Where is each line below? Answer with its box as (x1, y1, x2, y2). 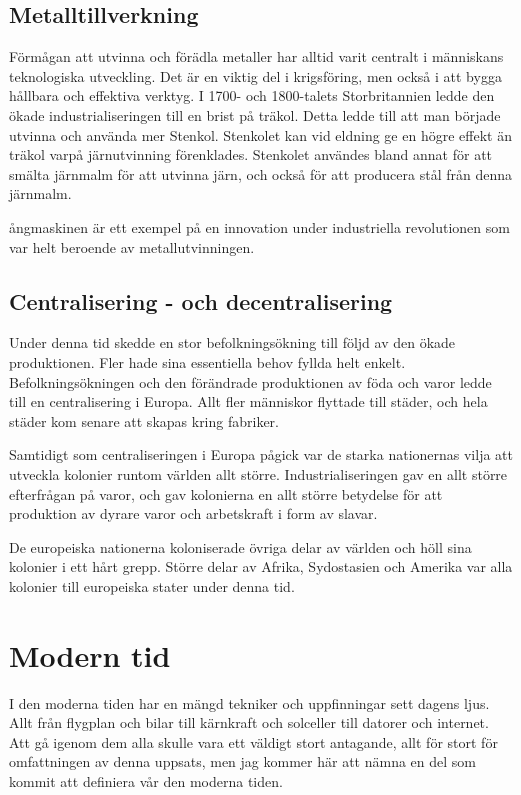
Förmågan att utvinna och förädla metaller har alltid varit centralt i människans (9, 46, 504, 67)
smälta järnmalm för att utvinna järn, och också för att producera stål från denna (9, 163, 513, 184)
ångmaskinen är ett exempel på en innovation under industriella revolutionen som (9, 216, 510, 237)
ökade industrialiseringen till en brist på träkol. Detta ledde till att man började (9, 104, 501, 125)
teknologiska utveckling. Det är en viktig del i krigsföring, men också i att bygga (9, 65, 502, 86)
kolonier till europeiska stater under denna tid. (9, 575, 295, 596)
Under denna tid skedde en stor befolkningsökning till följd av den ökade (9, 332, 456, 353)
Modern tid (9, 634, 171, 675)
